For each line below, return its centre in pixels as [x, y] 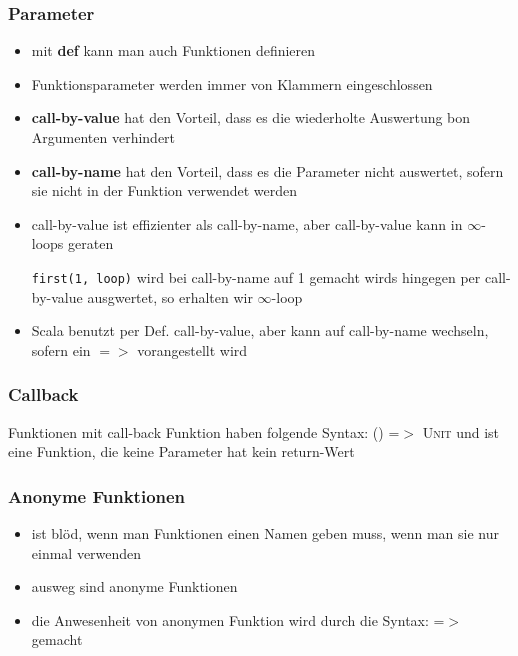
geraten [91, 243]
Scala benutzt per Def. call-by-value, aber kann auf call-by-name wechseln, [260, 330]
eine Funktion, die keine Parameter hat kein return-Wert [181, 451]
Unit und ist [460, 431]
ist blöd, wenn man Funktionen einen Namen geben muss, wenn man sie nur [265, 533]
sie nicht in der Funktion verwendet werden [164, 190]
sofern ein [61, 349]
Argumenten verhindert [103, 137]
